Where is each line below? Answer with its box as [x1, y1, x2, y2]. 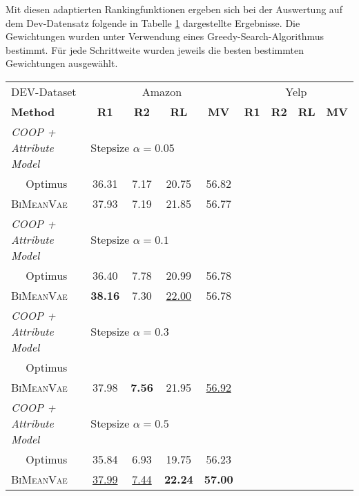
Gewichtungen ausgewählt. [6, 56, 118, 70]
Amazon [142, 83, 182, 99]
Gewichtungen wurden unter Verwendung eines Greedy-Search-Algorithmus [6, 29, 324, 44]
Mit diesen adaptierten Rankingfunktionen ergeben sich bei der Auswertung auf [6, 2, 342, 16]
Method [11, 103, 55, 120]
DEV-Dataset [11, 83, 77, 99]
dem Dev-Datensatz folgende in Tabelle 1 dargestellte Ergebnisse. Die [6, 15, 300, 30]
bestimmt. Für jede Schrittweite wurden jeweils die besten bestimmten [6, 42, 304, 57]
